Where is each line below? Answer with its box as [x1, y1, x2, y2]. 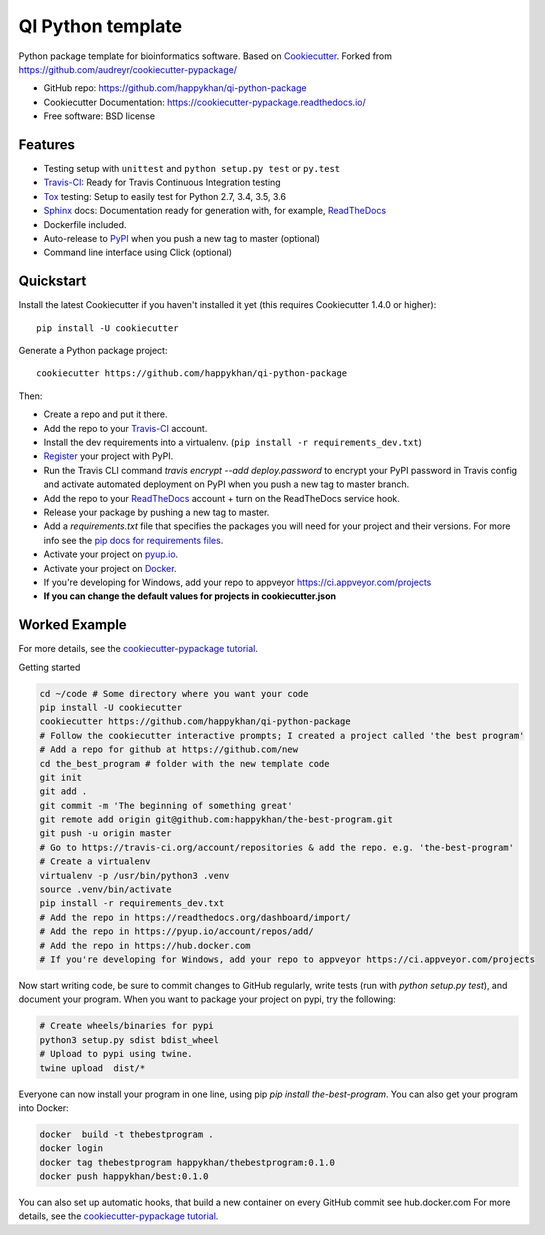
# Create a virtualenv [39, 856, 151, 867]
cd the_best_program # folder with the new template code [39, 758, 330, 769]
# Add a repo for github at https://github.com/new [39, 744, 299, 755]
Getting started [18, 661, 81, 673]
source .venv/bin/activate [39, 884, 172, 895]
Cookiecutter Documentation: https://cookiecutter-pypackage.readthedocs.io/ [43, 96, 366, 108]
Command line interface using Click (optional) [43, 246, 233, 259]
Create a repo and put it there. [43, 408, 169, 420]
